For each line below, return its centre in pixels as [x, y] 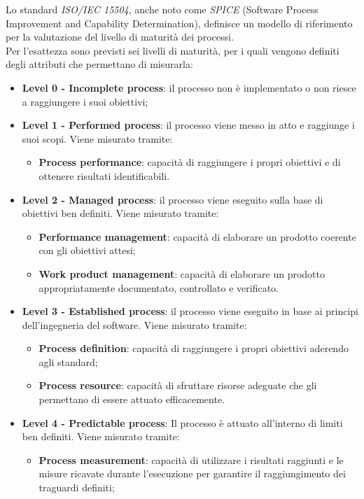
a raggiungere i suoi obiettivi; [85, 101]
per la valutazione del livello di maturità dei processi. [120, 37]
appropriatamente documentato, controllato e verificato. [159, 287]
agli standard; [68, 361]
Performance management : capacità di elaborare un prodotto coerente [197, 236]
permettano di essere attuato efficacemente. [132, 399]
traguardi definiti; [77, 487]
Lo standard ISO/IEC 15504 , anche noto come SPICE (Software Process [162, 9]
